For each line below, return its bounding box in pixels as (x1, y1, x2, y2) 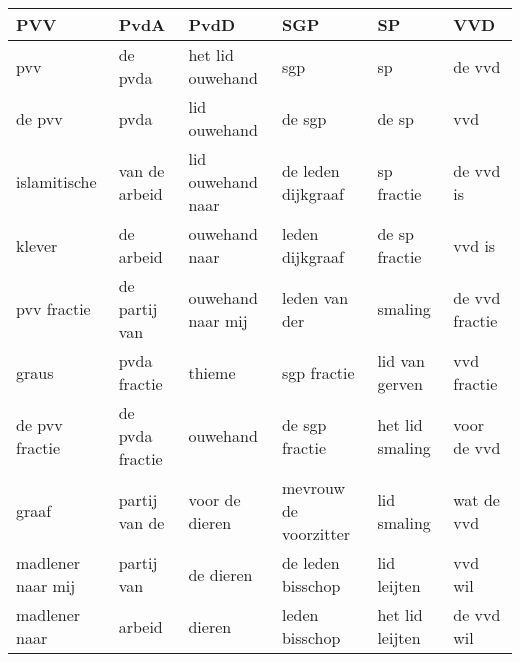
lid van (377, 349, 425, 372)
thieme (188, 360, 236, 384)
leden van (281, 285, 349, 309)
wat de (453, 487, 500, 511)
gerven (377, 372, 423, 395)
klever (16, 233, 58, 257)
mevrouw (281, 476, 346, 499)
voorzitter (281, 522, 351, 545)
